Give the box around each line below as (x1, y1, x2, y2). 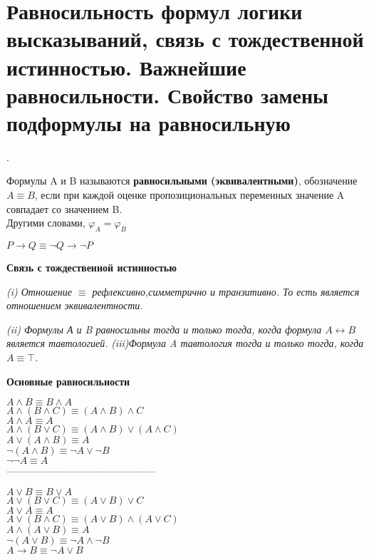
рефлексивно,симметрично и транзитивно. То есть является (92, 284, 360, 299)
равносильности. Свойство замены (6, 80, 328, 109)
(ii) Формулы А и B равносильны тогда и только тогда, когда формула (6, 321, 322, 336)
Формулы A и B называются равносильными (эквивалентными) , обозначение (6, 173, 358, 188)
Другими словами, (6, 215, 85, 230)
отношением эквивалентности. (6, 298, 143, 313)
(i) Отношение (6, 284, 72, 299)
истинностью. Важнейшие (6, 52, 246, 81)
